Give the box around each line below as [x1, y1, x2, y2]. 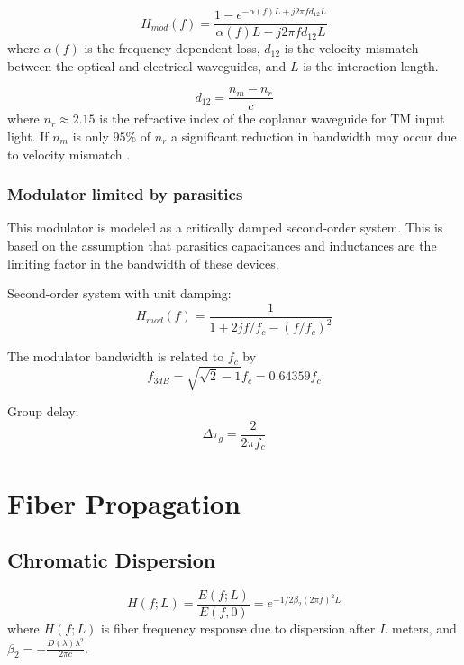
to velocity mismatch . [7, 144, 131, 163]
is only [72, 126, 109, 145]
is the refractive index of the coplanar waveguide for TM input [99, 109, 445, 128]
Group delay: [7, 402, 79, 421]
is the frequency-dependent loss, [84, 39, 260, 58]
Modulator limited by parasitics [7, 183, 243, 205]
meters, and [392, 619, 457, 638]
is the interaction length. [303, 56, 439, 75]
